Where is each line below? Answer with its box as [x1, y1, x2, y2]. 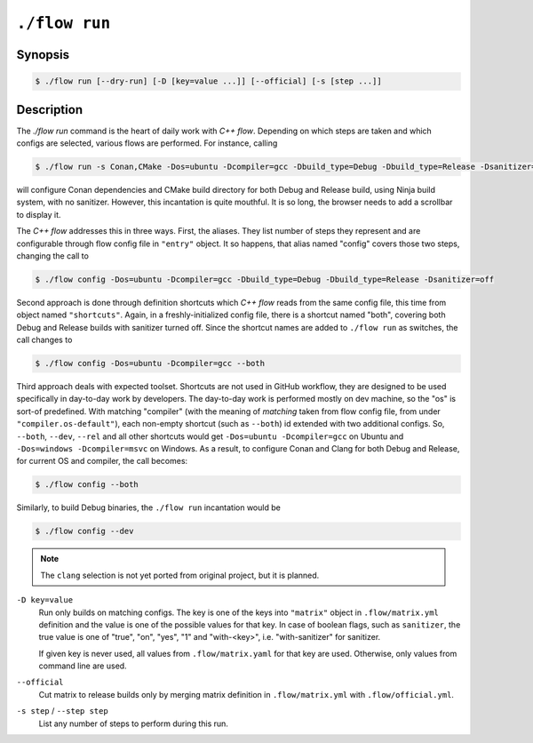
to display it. [16, 209, 61, 220]
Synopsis [16, 47, 70, 62]
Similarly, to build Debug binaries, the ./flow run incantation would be [16, 502, 282, 513]
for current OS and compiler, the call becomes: [16, 456, 188, 467]
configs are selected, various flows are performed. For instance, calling [16, 138, 278, 148]
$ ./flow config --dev [35, 526, 134, 537]
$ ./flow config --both [35, 480, 139, 490]
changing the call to [16, 250, 89, 261]
